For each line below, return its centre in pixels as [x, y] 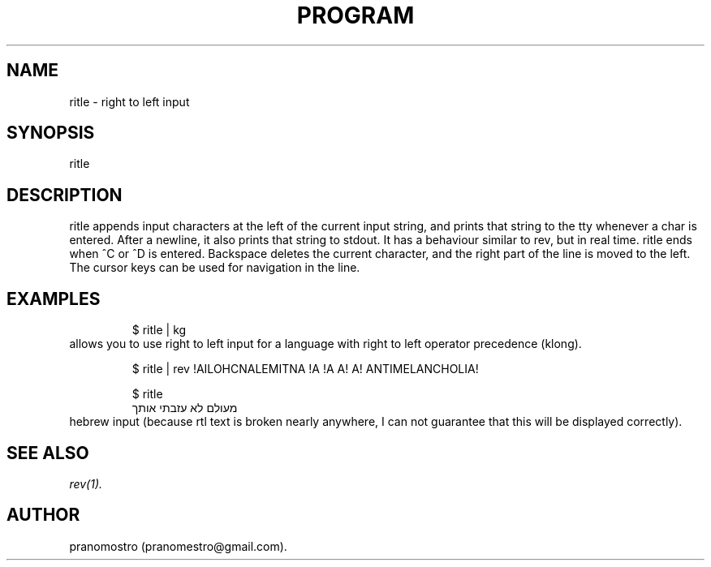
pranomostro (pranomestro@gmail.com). [178, 546]
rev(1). [86, 483]
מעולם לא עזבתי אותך [185, 408]
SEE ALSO [48, 453]
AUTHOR [43, 515]
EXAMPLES [54, 299]
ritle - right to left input [129, 101]
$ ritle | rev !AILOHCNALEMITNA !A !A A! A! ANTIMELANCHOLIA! [305, 369]
